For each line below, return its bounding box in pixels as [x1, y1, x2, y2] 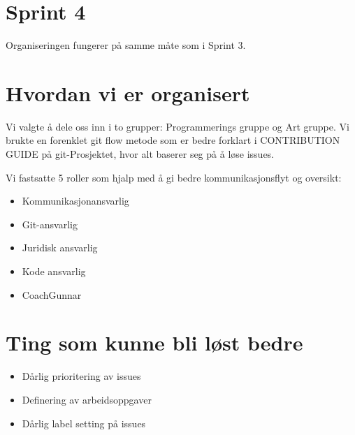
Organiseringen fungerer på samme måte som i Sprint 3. [6, 38, 246, 52]
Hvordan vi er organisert [6, 78, 250, 107]
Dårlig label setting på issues [22, 415, 146, 430]
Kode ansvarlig [22, 264, 86, 278]
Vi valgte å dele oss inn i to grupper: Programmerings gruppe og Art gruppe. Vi [6, 119, 349, 133]
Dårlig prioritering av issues [22, 369, 141, 383]
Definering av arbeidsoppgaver [22, 392, 152, 406]
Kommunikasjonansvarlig [22, 193, 129, 208]
